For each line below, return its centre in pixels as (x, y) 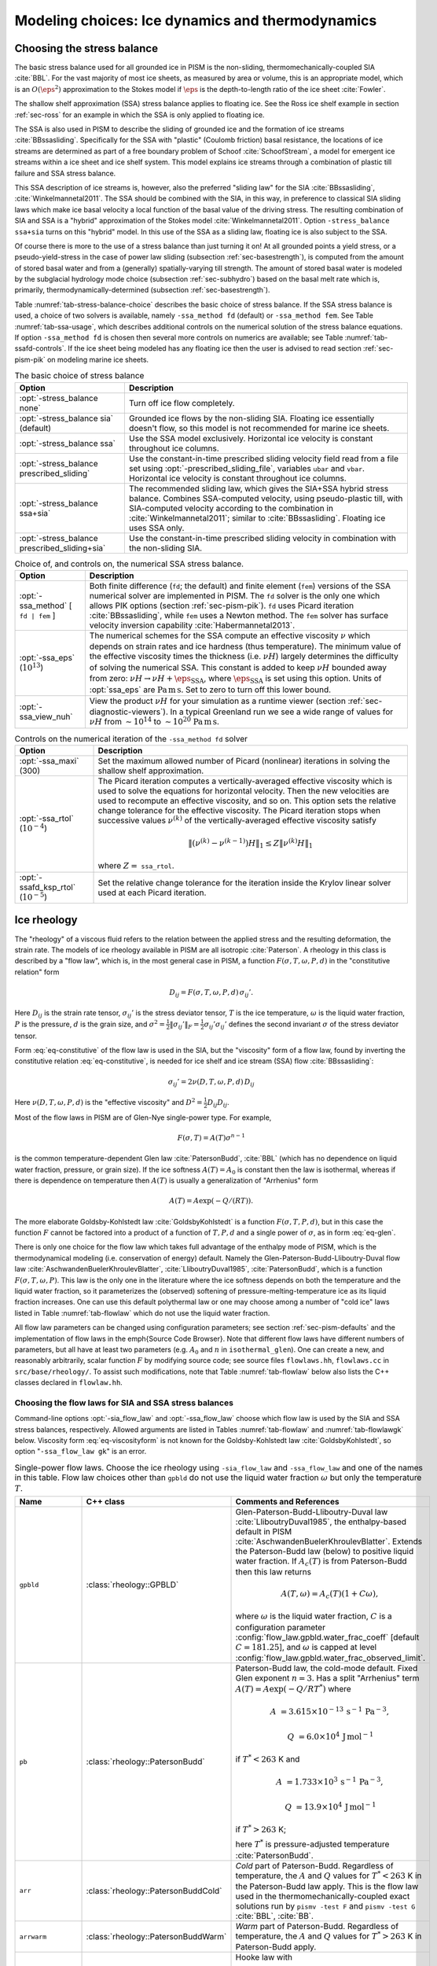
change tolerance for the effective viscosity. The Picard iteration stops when (239, 811)
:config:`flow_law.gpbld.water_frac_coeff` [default (327, 1637)
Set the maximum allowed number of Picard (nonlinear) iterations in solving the (244, 761)
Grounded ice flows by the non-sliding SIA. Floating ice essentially (252, 418)
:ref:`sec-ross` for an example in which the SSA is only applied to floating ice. (140, 115)
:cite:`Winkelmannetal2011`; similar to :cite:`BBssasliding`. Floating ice (257, 517)
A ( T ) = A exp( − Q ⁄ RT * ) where (293, 1689)
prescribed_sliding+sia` (62, 548)
